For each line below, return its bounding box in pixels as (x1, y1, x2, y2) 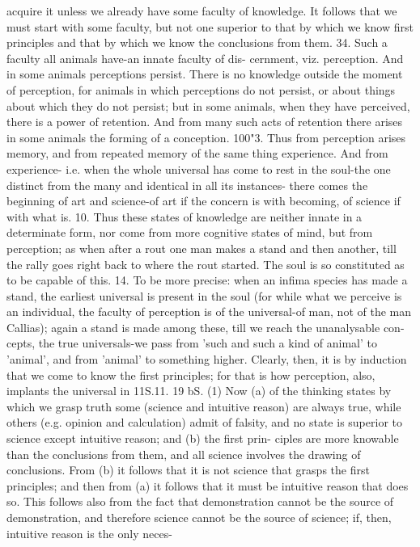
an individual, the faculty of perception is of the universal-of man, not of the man (6, 303, 412, 320)
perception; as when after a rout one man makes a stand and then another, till (6, 239, 397, 256)
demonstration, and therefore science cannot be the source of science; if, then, (6, 509, 392, 525)
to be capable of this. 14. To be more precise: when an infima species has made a (6, 271, 408, 288)
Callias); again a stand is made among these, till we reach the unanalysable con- (6, 318, 405, 335)
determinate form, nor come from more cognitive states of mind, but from (6, 224, 373, 241)
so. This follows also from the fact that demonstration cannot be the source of (6, 493, 394, 510)
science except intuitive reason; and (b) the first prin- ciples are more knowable (6, 430, 399, 447)
